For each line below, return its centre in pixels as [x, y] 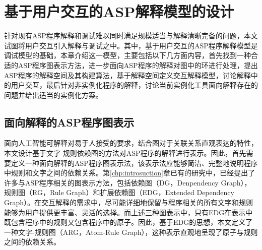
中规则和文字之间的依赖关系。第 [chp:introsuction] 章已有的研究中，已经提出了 [129, 173]
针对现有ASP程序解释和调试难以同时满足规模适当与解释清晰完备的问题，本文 [131, 36]
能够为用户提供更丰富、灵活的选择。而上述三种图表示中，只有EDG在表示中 [128, 212]
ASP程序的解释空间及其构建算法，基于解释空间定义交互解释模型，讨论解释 [127, 75]
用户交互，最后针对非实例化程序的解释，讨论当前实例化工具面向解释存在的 [134, 85]
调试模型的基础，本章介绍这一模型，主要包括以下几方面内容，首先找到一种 [127, 55]
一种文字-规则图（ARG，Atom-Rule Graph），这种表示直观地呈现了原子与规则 [131, 232]
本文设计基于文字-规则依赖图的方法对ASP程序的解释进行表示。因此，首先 [125, 153]
